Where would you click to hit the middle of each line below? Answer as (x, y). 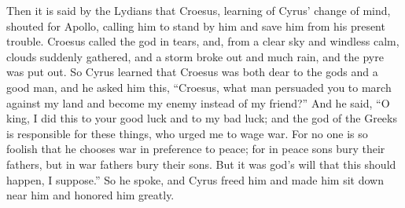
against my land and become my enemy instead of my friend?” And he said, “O (198, 102)
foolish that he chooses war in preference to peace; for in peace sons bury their (196, 149)
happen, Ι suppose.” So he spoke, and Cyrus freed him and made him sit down (195, 179)
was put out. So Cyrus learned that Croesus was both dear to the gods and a (192, 72)
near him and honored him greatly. (90, 195)
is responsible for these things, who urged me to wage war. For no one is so (187, 133)
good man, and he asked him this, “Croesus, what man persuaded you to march (199, 87)
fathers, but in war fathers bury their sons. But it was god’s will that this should (201, 164)
